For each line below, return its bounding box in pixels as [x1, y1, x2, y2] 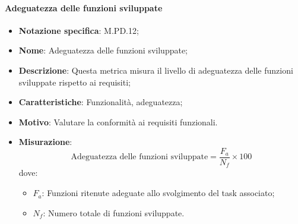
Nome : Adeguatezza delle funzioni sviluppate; [18, 44, 188, 56]
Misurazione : [18, 135, 72, 148]
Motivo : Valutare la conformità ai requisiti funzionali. [18, 115, 218, 128]
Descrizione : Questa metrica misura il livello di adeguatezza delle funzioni [18, 64, 293, 76]
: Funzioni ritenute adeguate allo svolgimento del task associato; [42, 187, 275, 199]
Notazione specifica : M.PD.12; [18, 24, 139, 36]
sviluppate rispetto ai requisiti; [18, 75, 131, 88]
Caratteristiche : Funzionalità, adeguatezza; [18, 96, 183, 108]
